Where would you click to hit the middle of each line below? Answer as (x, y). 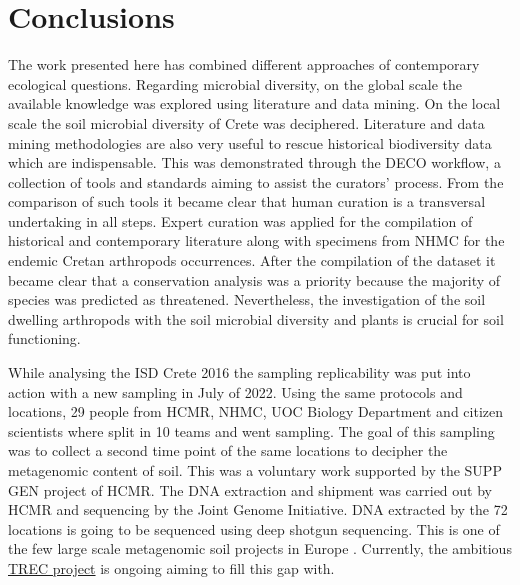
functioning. (44, 338)
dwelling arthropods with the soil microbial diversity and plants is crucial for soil (256, 318)
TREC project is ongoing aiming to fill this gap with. (171, 567)
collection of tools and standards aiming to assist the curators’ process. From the (256, 181)
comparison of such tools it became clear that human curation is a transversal (247, 201)
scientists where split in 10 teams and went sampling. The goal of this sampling (251, 430)
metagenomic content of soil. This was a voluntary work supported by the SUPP (255, 470)
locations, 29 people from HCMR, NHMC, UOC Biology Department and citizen (256, 411)
